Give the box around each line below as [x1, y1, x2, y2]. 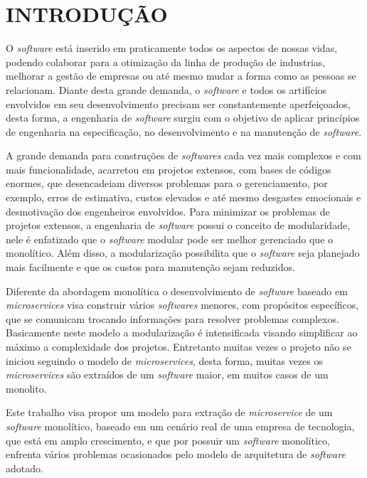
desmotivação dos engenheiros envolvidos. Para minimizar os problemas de [6, 203, 330, 218]
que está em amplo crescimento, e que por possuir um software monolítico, [6, 432, 330, 447]
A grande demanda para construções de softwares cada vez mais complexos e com [6, 148, 361, 163]
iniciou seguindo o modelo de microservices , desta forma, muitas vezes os [6, 353, 324, 368]
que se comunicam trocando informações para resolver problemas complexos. [6, 311, 339, 326]
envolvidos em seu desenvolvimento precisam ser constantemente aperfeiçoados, [6, 96, 351, 111]
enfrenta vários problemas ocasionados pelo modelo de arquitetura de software [6, 447, 346, 462]
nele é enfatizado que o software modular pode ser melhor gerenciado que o [6, 231, 334, 246]
